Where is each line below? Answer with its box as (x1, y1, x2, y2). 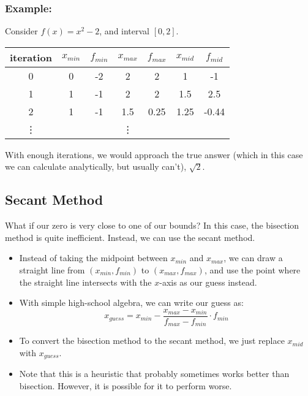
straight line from (19, 263, 85, 276)
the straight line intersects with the (19, 275, 152, 288)
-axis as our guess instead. (159, 275, 257, 288)
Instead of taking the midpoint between (19, 251, 168, 264)
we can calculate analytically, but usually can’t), (5, 160, 187, 173)
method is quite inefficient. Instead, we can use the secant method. (5, 230, 255, 243)
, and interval (99, 25, 150, 37)
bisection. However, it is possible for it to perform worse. (19, 379, 232, 392)
